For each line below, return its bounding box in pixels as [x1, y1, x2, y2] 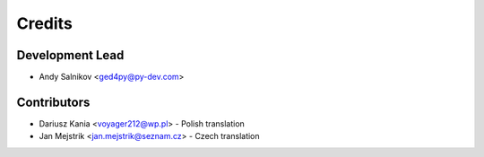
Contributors [16, 94, 91, 109]
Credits [16, 13, 73, 33]
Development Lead [16, 48, 125, 63]
